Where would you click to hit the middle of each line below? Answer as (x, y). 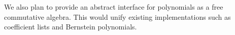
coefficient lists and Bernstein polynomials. (71, 27)
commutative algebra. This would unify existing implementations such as (117, 16)
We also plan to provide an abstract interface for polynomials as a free (114, 7)
